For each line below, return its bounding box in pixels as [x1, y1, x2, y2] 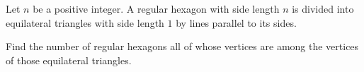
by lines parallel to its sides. [176, 15, 297, 30]
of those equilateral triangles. [6, 52, 132, 67]
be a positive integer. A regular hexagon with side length [33, 1, 280, 16]
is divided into [292, 1, 354, 16]
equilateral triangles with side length [6, 15, 164, 30]
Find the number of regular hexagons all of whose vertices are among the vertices [6, 39, 359, 54]
